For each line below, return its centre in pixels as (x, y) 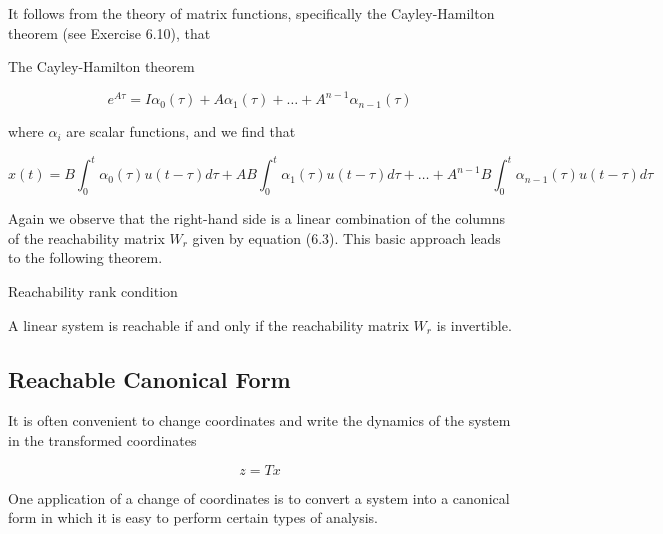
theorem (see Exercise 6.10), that (109, 32)
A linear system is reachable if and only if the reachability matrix (208, 324)
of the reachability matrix (86, 237)
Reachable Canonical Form (149, 378)
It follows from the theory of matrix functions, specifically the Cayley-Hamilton (251, 13)
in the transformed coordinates (102, 439)
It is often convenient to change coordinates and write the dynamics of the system (259, 420)
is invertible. (474, 324)
